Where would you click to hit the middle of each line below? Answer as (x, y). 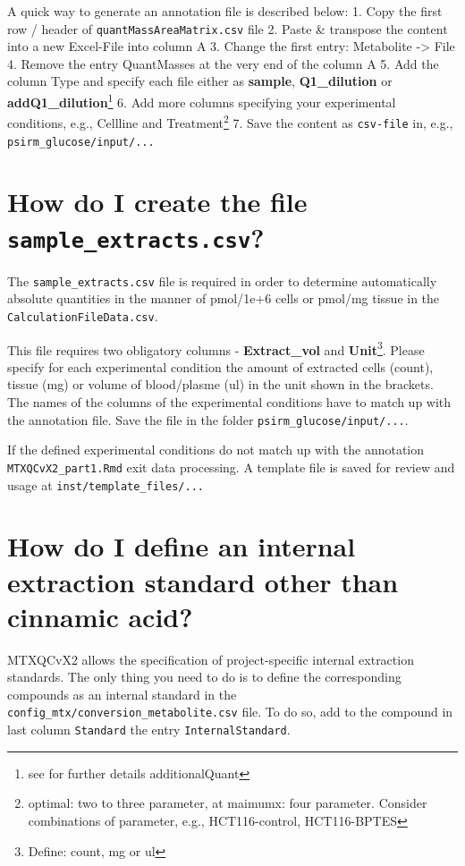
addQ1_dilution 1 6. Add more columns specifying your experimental (202, 101)
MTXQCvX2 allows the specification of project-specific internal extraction (211, 659)
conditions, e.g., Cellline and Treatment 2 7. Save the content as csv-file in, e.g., (230, 121)
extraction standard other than (203, 581)
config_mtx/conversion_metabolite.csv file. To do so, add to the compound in (230, 712)
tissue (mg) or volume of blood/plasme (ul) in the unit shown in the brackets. (220, 384)
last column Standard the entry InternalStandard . (149, 730)
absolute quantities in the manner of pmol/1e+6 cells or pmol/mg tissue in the (224, 298)
